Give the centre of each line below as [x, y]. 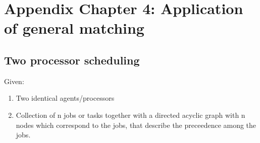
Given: [14, 81]
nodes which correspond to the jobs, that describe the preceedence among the [136, 125]
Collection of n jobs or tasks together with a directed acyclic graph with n [131, 115]
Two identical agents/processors [65, 98]
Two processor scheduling [72, 60]
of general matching [74, 28]
